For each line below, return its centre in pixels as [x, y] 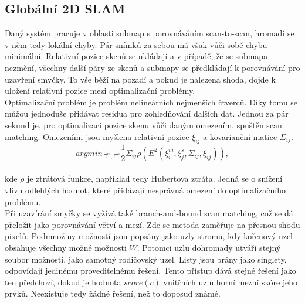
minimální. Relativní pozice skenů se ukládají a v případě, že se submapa [136, 56]
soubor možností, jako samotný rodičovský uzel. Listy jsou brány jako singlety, [146, 259]
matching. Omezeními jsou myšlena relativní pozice [97, 136]
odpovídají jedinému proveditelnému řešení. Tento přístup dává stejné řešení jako [150, 270]
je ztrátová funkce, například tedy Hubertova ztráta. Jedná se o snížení [155, 178]
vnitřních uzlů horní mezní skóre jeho [231, 282]
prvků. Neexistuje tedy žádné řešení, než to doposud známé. [113, 293]
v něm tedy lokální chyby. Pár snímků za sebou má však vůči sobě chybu [136, 44]
